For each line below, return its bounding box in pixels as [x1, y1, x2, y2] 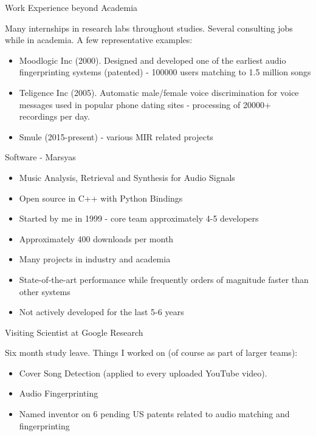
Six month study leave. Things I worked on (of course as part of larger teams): [5, 346, 298, 359]
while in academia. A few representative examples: [5, 33, 193, 46]
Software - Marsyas [5, 151, 76, 163]
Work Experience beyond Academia [5, 1, 138, 13]
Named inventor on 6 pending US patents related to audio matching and [19, 407, 290, 420]
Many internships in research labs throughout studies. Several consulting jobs [5, 21, 293, 34]
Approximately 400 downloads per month [19, 232, 174, 245]
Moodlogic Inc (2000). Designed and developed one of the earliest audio [19, 53, 286, 66]
